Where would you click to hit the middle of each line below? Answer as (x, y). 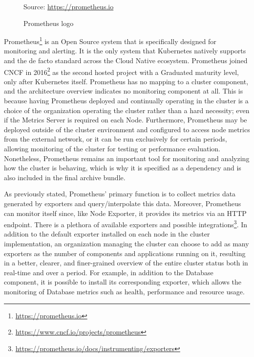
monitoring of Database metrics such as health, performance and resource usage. (124, 291)
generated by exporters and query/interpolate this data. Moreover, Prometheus (123, 203)
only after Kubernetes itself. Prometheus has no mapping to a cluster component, (126, 81)
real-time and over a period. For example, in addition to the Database (109, 272)
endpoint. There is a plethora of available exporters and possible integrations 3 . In (126, 224)
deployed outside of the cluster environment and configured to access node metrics (127, 129)
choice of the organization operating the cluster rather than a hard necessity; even (127, 110)
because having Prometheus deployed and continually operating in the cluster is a (126, 101)
